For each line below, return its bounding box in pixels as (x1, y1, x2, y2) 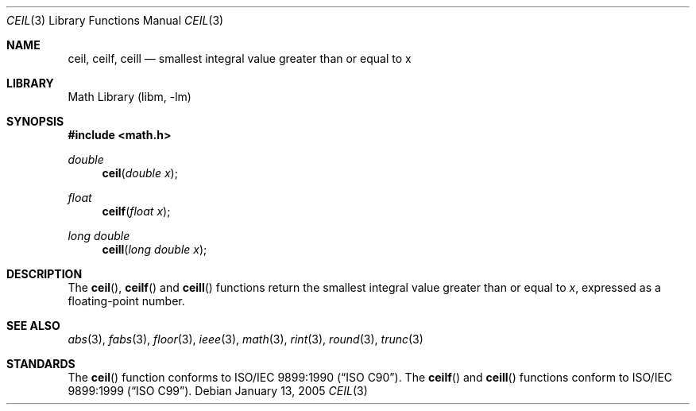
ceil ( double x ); (102, 166, 178, 180)
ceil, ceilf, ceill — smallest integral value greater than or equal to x (68, 52, 412, 65)
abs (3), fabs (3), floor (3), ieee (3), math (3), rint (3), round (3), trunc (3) (68, 332, 423, 346)
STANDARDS (6, 357, 75, 370)
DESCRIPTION (6, 267, 83, 281)
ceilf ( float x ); (102, 204, 171, 218)
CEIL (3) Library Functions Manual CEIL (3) (6, 14, 224, 27)
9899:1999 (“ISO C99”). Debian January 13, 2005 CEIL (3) (68, 384, 368, 397)
